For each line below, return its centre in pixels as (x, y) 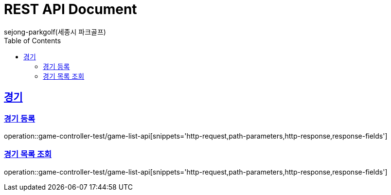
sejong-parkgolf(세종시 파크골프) (55, 32)
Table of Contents (33, 40)
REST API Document (71, 9)
